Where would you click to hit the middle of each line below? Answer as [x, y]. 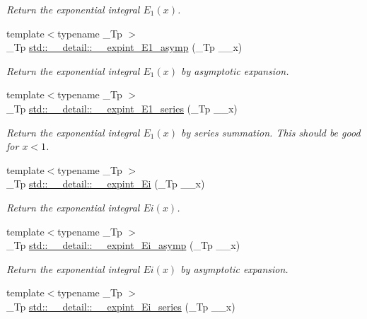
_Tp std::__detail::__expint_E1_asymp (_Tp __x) [124, 47]
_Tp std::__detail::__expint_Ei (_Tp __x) [106, 184]
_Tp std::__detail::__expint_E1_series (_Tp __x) [122, 108]
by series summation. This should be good [270, 132]
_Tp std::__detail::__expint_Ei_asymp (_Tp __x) [123, 245]
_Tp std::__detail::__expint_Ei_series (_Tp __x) [121, 306]
